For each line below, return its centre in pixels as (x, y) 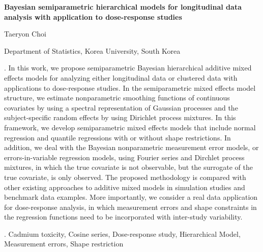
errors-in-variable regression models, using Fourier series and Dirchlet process (124, 157)
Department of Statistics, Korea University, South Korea (92, 50)
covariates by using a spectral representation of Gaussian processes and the (121, 107)
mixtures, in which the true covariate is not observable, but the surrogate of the (128, 167)
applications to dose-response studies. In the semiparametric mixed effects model (130, 87)
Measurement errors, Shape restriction (64, 244)
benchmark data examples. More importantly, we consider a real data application (131, 197)
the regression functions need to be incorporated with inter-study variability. (123, 217)
